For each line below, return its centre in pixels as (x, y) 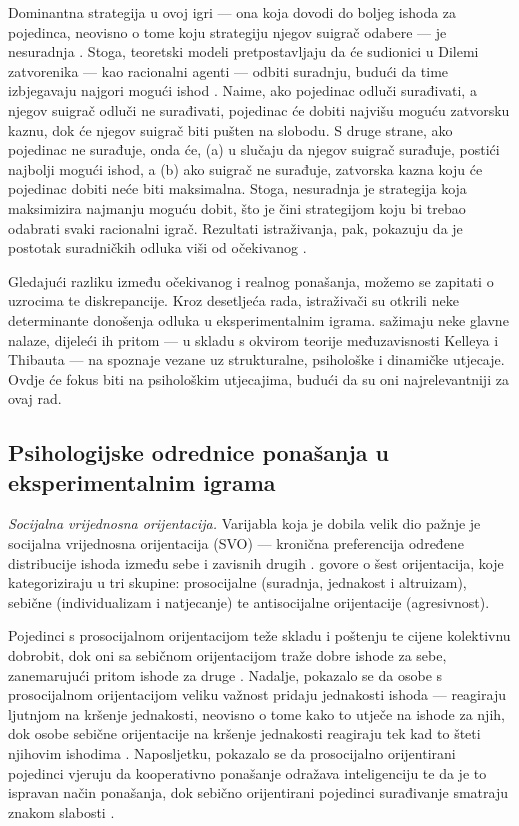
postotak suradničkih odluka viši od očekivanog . (157, 247)
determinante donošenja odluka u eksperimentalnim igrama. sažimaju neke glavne (258, 319)
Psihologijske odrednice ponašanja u (199, 452)
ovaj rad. (35, 398)
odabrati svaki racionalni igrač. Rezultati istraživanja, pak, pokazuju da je (235, 227)
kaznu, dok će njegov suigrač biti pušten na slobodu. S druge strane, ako (230, 129)
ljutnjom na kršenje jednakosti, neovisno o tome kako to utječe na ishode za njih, (256, 713)
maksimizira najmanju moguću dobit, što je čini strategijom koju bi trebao (237, 207)
